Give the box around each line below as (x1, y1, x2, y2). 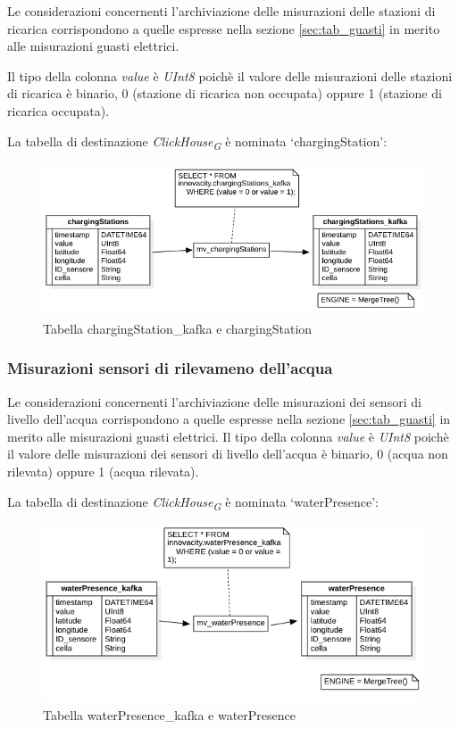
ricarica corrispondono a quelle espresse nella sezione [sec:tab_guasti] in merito (7, 19, 440, 37)
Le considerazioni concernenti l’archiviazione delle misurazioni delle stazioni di (7, 2, 436, 20)
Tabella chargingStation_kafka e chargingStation (43, 319, 313, 337)
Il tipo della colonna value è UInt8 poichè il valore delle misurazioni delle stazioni (7, 66, 453, 85)
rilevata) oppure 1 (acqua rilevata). (7, 461, 199, 480)
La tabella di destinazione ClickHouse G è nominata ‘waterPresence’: (7, 492, 380, 513)
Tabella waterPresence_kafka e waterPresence (43, 705, 296, 724)
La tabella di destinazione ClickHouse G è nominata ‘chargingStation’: (7, 131, 388, 153)
